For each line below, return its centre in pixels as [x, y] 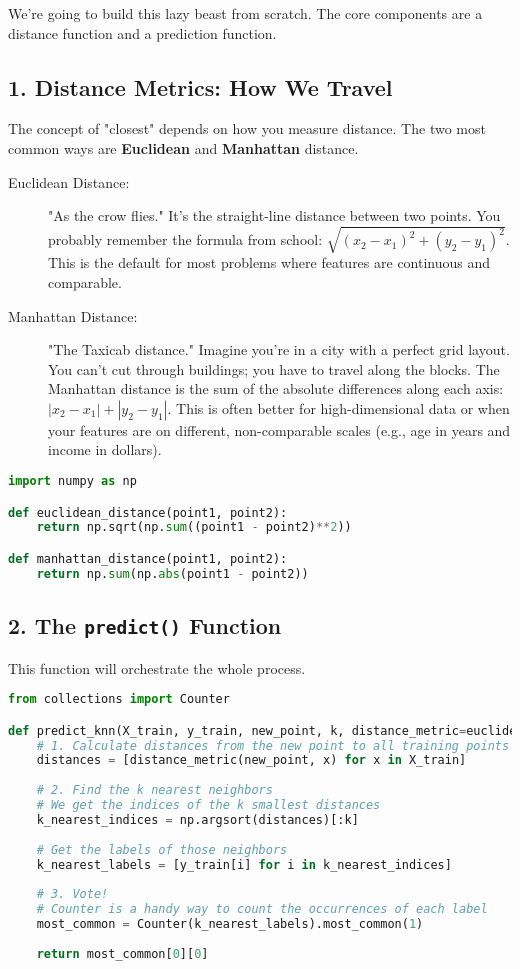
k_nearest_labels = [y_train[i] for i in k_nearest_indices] [244, 864]
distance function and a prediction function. [142, 32]
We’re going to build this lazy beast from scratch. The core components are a [245, 13]
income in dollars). [105, 449]
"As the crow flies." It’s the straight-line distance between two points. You [274, 215]
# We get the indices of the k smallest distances [208, 805]
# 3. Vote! [72, 894]
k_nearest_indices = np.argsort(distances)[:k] [197, 819]
